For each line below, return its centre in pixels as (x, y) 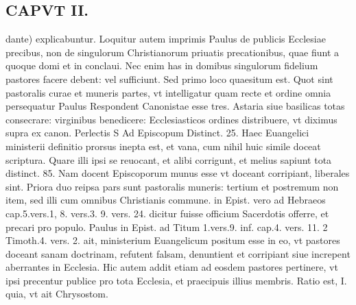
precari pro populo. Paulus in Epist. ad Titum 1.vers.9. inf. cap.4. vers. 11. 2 (167, 227)
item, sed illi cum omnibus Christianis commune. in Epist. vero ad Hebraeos (166, 200)
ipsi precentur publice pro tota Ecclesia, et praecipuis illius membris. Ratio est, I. (176, 280)
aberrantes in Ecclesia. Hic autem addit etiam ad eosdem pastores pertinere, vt (172, 267)
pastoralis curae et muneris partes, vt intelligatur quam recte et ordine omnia (168, 92)
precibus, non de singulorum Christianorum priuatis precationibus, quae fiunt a (173, 52)
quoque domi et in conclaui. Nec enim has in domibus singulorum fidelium (162, 65)
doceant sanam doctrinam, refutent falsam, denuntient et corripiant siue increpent (178, 253)
